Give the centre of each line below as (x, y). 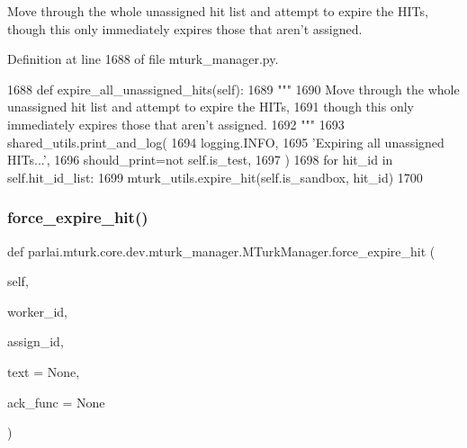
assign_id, (36, 341)
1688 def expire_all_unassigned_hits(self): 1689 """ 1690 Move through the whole (233, 89)
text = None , (44, 371)
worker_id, (37, 311)
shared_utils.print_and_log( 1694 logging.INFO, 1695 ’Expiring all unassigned (226, 142)
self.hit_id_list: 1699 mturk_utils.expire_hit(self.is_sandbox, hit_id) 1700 (215, 177)
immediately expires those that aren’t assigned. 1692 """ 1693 (176, 124)
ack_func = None (56, 402)
